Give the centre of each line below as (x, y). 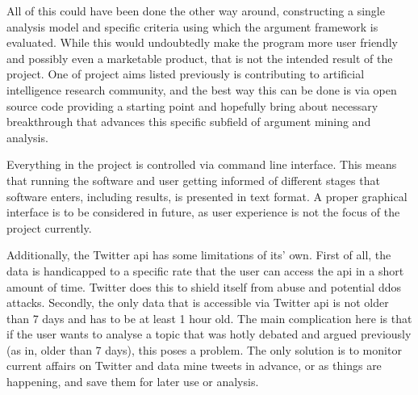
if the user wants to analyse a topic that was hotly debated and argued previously (209, 334)
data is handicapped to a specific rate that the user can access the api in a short (205, 270)
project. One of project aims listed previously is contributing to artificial (186, 74)
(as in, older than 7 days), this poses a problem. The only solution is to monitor (204, 349)
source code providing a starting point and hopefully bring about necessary (192, 105)
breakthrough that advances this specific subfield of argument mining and (189, 122)
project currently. (49, 227)
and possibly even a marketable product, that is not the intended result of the (200, 58)
